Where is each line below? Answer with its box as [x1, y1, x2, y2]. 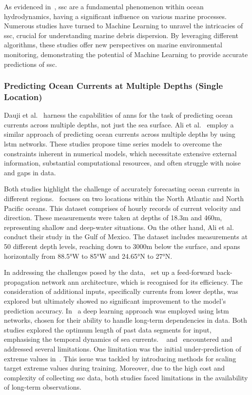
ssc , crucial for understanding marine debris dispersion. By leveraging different [4, 30, 238, 40]
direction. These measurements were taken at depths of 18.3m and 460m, [4, 212, 222, 223]
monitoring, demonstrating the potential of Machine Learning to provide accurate [4, 49, 248, 59]
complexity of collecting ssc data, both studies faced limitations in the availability [4, 372, 248, 382]
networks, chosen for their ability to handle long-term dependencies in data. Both [4, 315, 247, 325]
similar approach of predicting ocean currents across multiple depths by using [4, 129, 235, 139]
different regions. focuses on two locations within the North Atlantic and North [4, 193, 244, 204]
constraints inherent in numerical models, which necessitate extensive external [4, 148, 237, 158]
